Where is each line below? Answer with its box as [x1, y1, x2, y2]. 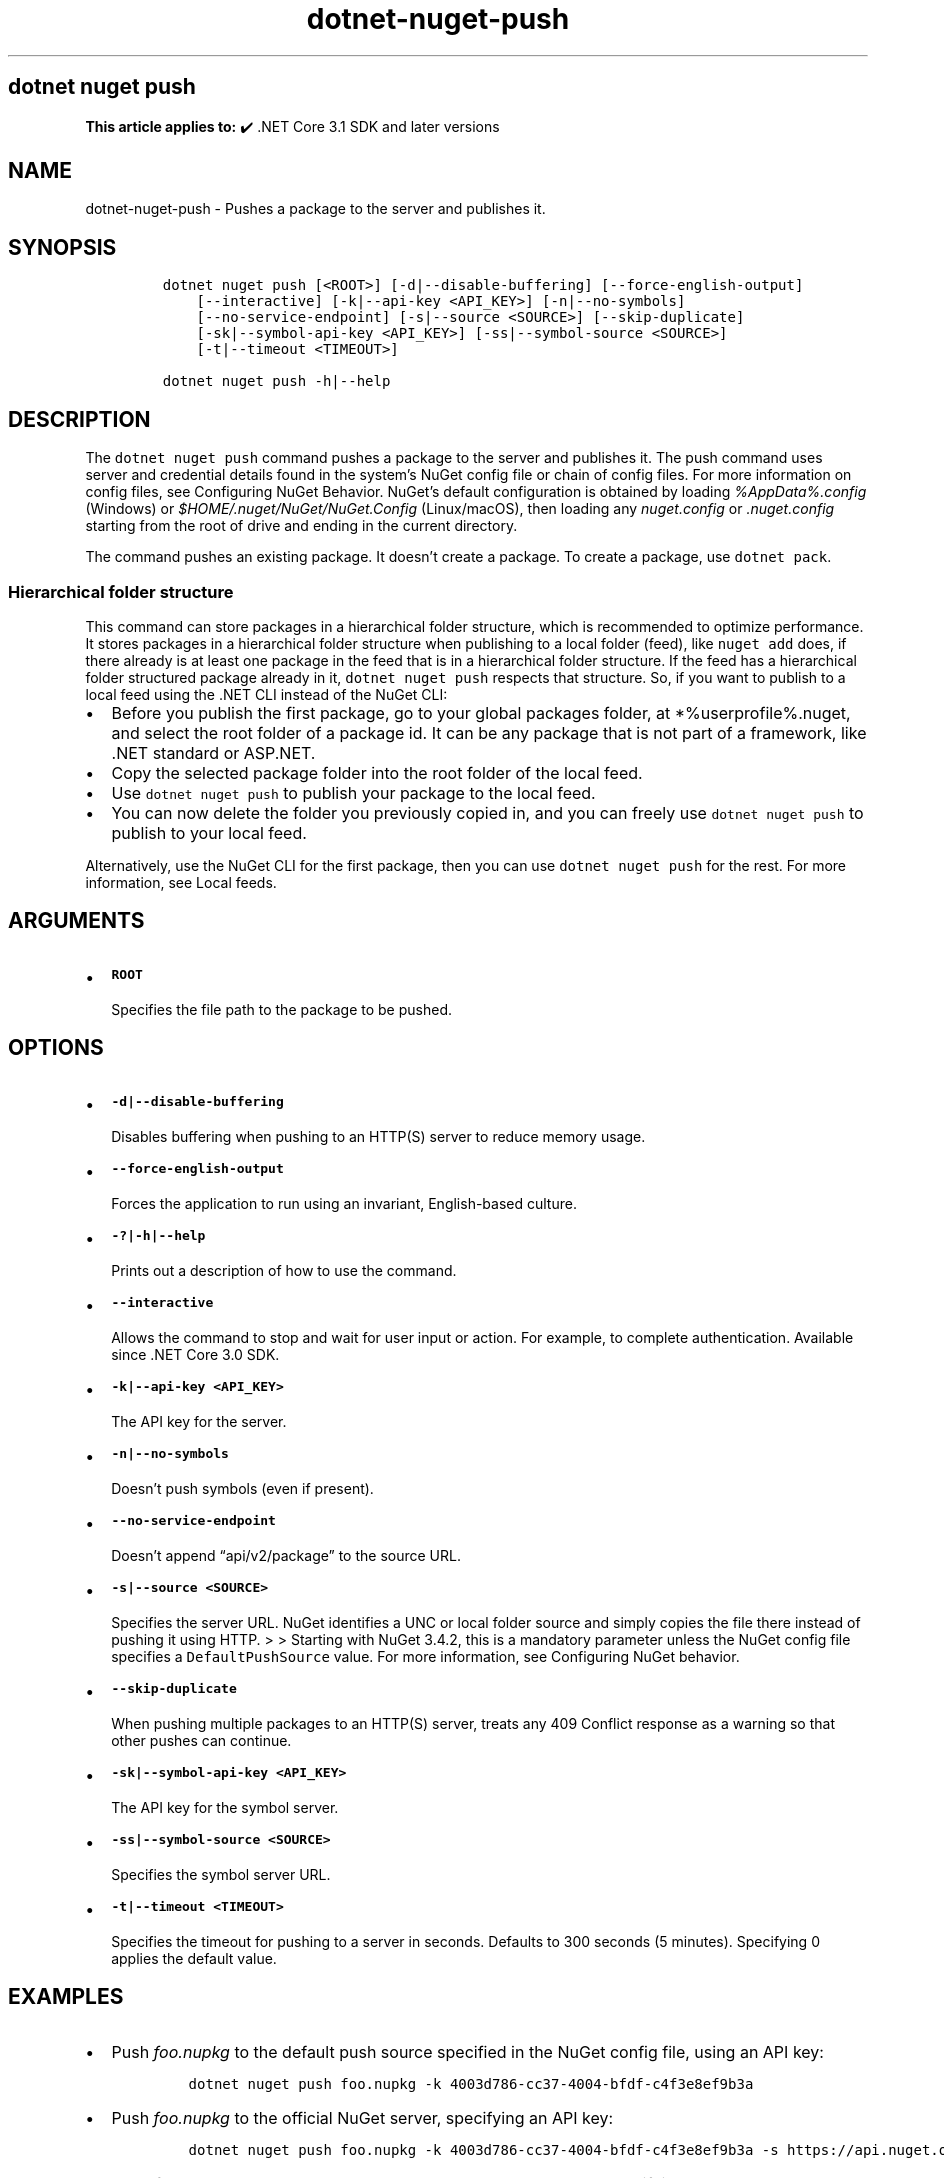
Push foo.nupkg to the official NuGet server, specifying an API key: [111, 2108, 614, 2129]
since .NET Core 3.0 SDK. [111, 1345, 280, 1363]
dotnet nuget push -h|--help [162, 373, 391, 390]
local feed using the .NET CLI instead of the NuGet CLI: [85, 685, 448, 703]
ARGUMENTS [8, 908, 145, 934]
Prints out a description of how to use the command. [111, 1261, 457, 1279]
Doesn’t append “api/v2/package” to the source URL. [111, 1546, 461, 1564]
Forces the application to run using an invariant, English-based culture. [111, 1194, 577, 1212]
